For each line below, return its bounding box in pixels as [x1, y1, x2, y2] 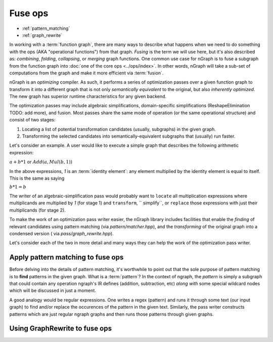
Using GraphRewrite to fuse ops [9, 324, 112, 333]
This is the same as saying [9, 175, 65, 181]
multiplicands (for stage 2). [9, 207, 66, 213]
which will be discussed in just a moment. [9, 287, 96, 293]
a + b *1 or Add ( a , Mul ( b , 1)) [9, 159, 73, 165]
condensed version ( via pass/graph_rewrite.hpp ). [9, 230, 114, 236]
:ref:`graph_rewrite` [22, 32, 63, 38]
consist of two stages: [9, 117, 56, 123]
